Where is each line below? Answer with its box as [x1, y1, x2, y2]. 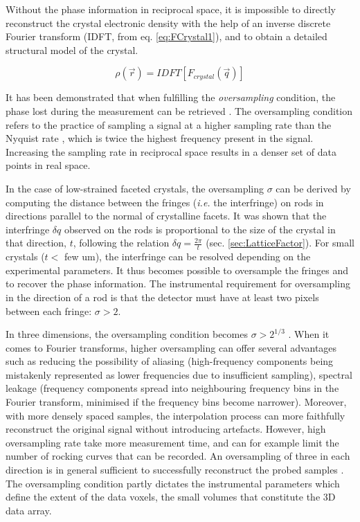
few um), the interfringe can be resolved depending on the [64, 249, 311, 264]
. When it [288, 327, 330, 341]
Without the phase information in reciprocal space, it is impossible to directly [6, 2, 336, 16]
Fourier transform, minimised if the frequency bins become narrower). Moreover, [6, 395, 347, 409]
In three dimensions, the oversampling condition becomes [6, 327, 248, 341]
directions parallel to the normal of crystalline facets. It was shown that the [6, 208, 327, 223]
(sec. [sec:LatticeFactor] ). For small [206, 235, 354, 250]
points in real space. [6, 158, 91, 172]
